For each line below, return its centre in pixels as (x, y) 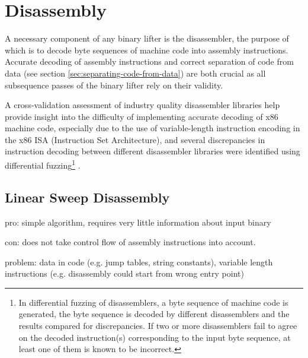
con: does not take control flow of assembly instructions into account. (130, 242)
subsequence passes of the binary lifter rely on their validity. (114, 85)
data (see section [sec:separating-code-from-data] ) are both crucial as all (135, 73)
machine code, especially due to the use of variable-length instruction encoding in (153, 128)
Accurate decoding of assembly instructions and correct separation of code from (149, 61)
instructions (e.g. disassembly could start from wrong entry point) (124, 273)
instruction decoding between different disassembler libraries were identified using (153, 151)
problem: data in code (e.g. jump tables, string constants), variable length (139, 262)
